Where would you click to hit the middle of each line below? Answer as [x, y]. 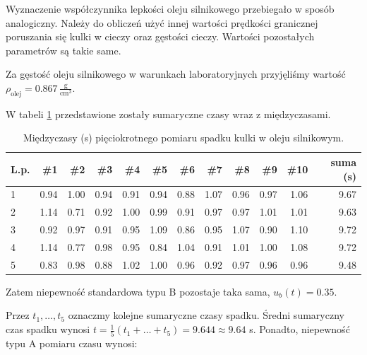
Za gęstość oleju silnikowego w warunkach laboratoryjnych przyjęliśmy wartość [176, 74]
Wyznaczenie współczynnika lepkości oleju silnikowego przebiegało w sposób [170, 8]
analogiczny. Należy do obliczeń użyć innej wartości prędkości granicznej [162, 22]
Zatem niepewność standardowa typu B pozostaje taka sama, [138, 291]
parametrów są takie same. [64, 50]
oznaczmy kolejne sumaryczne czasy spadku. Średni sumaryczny [206, 315]
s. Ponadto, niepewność [300, 329]
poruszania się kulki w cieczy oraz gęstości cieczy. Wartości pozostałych [160, 36]
